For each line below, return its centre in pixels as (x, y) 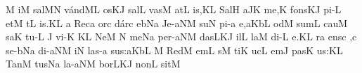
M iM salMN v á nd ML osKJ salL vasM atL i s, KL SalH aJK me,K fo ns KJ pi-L (174, 9)
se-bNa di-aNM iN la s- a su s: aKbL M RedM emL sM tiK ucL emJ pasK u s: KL (174, 50)
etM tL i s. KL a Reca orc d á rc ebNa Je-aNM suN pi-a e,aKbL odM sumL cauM (177, 23)
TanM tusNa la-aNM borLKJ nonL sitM (93, 64)
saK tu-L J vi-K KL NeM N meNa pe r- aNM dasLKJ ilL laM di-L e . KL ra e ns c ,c (181, 36)
